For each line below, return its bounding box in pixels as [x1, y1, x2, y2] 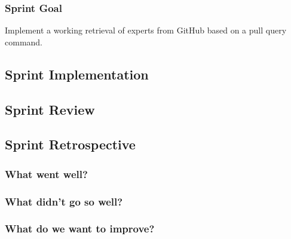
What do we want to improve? [5, 221, 155, 236]
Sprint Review [5, 100, 95, 118]
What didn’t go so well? [5, 194, 123, 209]
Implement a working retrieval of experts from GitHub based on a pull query [5, 24, 287, 36]
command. [5, 35, 42, 48]
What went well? [5, 166, 88, 181]
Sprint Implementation [5, 65, 149, 83]
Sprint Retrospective [5, 135, 136, 154]
